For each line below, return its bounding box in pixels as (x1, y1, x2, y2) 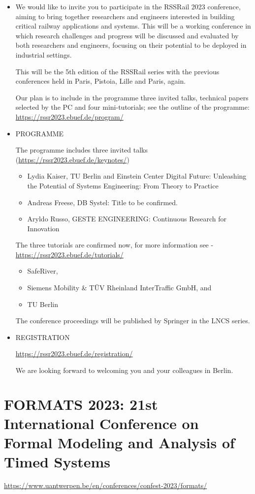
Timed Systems (4, 452, 110, 472)
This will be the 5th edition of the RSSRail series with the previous (15, 66, 220, 76)
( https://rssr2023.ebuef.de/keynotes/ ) (15, 154, 129, 164)
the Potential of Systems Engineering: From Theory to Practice (27, 180, 219, 190)
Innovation (27, 223, 60, 233)
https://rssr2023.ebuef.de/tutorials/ (15, 249, 124, 259)
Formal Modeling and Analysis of (4, 432, 235, 453)
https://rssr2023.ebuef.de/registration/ (15, 348, 133, 359)
